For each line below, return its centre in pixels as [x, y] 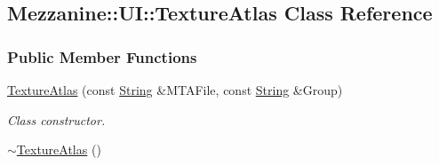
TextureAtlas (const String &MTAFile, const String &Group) [175, 90]
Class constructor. [56, 119]
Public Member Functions [102, 56]
